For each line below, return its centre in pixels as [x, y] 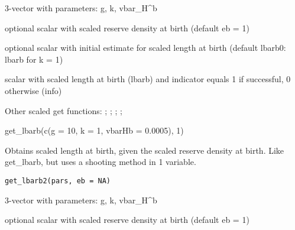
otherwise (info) [33, 90]
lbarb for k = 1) [34, 59]
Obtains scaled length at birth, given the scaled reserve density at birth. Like [145, 150]
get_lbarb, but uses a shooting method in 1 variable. [101, 162]
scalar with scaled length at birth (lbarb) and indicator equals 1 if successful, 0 [148, 79]
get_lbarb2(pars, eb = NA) [58, 181]
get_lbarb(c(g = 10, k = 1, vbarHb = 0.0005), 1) [94, 130]
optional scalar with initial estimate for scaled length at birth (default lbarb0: [145, 48]
